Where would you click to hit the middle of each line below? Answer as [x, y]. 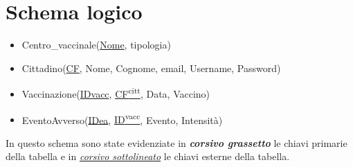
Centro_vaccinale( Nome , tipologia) [96, 45]
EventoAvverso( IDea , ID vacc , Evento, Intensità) [122, 118]
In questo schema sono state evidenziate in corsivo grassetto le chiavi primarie [176, 142]
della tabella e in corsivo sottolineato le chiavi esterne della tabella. [148, 156]
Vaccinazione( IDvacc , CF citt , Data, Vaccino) [116, 93]
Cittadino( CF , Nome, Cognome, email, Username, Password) [151, 68]
